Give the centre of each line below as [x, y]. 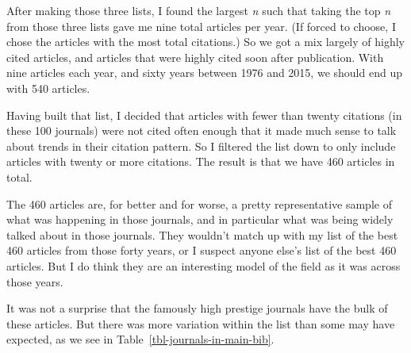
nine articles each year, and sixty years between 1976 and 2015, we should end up [204, 73]
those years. [35, 281]
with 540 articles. [48, 88]
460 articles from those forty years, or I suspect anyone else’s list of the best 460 [202, 250]
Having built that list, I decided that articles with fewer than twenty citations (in [204, 115]
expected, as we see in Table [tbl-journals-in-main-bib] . [140, 339]
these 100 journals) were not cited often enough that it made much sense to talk [202, 130]
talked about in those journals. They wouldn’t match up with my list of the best [202, 234]
